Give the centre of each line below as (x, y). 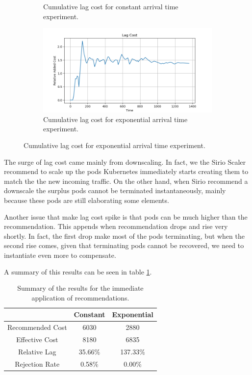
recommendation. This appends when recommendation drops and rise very (116, 226)
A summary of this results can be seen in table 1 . (78, 271)
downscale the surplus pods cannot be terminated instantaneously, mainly (115, 190)
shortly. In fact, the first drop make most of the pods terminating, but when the (124, 236)
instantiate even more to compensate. (60, 255)
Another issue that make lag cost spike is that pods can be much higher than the (126, 216)
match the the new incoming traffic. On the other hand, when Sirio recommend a (126, 181)
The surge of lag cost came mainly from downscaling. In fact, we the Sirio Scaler (125, 162)
